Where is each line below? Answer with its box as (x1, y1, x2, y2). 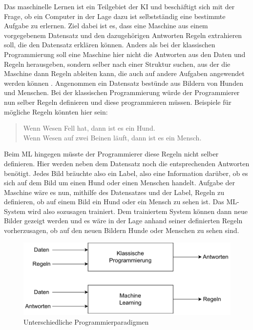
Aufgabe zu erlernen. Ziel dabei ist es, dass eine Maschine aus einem (4, 20, 208, 31)
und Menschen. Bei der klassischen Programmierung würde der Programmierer (4, 87, 240, 97)
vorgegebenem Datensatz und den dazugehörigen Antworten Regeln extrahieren (4, 30, 242, 40)
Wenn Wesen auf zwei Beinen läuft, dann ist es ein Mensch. (23, 132, 202, 142)
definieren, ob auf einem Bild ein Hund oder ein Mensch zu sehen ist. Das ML (4, 196, 237, 207)
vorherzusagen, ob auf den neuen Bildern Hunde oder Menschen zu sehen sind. (4, 225, 239, 235)
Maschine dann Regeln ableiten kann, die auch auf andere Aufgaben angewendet (4, 68, 245, 78)
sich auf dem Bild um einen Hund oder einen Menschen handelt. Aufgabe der (4, 177, 235, 188)
